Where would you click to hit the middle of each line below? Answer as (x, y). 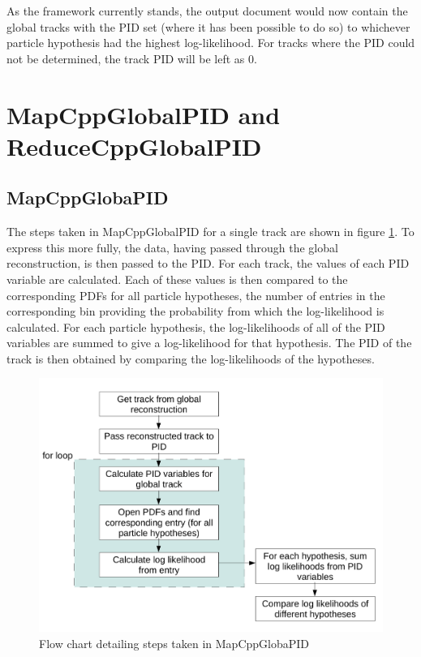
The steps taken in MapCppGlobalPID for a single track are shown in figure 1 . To (210, 232)
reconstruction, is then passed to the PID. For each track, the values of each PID (208, 263)
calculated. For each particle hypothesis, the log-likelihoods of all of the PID (196, 326)
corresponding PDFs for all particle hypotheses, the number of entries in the (196, 295)
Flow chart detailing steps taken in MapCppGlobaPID (174, 643)
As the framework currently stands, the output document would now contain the (207, 11)
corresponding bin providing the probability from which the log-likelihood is (195, 311)
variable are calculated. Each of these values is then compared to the (177, 279)
